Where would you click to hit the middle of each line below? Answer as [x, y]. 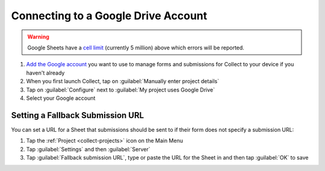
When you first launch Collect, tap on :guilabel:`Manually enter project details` [123, 81]
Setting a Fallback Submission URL [78, 115]
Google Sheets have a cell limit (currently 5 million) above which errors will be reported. [136, 48]
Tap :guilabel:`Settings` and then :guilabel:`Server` [88, 149]
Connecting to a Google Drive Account [109, 16]
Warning [38, 37]
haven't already [45, 73]
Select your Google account [61, 98]
